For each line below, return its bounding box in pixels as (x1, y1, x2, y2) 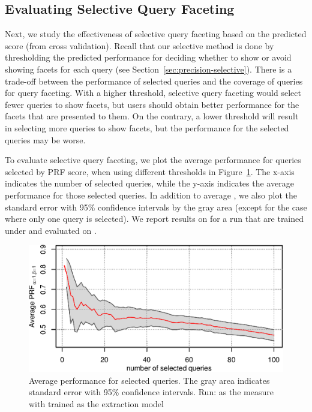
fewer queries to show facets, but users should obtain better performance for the (5, 98, 299, 110)
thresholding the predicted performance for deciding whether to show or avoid (5, 51, 292, 64)
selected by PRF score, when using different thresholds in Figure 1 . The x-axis (5, 165, 295, 178)
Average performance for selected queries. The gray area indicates (29, 374, 270, 386)
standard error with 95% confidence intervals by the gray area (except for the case (5, 200, 307, 213)
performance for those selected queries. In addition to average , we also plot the (5, 188, 297, 201)
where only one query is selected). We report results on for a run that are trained (5, 212, 304, 225)
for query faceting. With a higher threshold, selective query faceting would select (5, 86, 301, 99)
